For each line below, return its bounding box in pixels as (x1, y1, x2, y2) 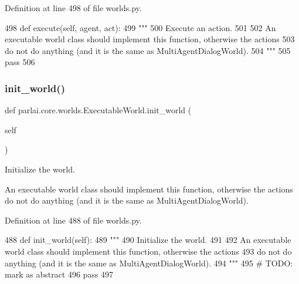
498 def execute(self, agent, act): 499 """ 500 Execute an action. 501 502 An (5, 21, 276, 33)
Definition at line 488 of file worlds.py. (5, 214, 142, 226)
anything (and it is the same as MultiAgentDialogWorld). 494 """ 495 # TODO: (5, 256, 293, 269)
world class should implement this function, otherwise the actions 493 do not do (5, 245, 292, 257)
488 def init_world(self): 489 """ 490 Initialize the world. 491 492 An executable (5, 234, 291, 246)
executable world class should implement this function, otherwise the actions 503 (5, 33, 295, 45)
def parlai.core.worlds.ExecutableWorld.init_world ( (5, 104, 192, 116)
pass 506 (5, 56, 35, 68)
